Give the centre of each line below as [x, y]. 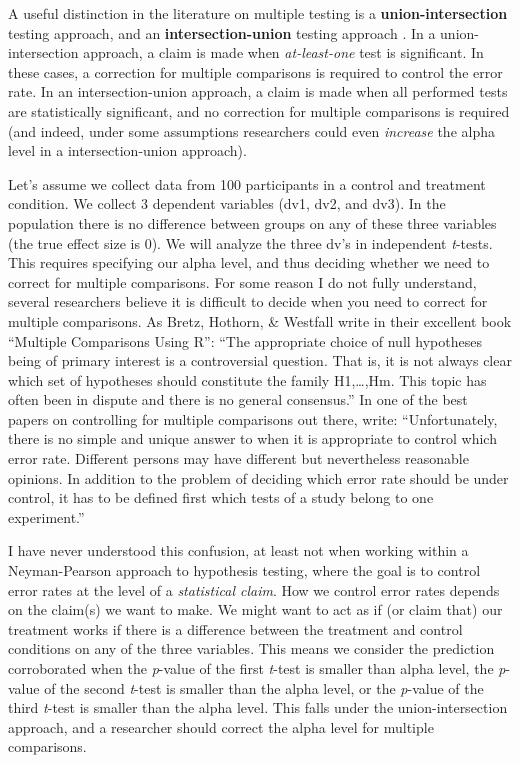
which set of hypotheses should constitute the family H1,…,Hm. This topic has [247, 379]
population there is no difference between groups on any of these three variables [252, 222]
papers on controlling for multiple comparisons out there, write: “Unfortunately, [253, 418]
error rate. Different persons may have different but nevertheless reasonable [238, 458]
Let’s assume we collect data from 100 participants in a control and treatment [247, 183]
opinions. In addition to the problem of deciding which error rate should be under [258, 477]
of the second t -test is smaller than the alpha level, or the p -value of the [264, 687]
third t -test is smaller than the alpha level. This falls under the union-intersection [258, 707]
